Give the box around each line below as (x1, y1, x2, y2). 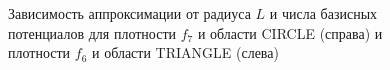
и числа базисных (269, 3, 378, 23)
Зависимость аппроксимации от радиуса (8, 3, 251, 23)
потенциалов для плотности (8, 22, 176, 43)
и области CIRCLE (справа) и (197, 22, 383, 43)
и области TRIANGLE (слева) (91, 42, 279, 63)
